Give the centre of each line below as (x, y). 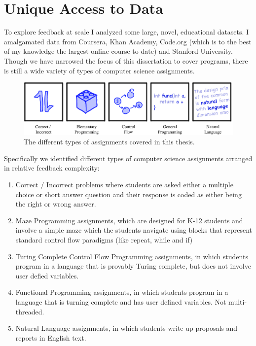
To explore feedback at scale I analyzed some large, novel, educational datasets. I (127, 32)
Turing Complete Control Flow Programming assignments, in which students (132, 256)
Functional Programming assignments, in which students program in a (122, 292)
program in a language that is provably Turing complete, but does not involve (133, 266)
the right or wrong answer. (56, 204)
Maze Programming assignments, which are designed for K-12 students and (129, 220)
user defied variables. (47, 275)
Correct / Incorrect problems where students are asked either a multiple (124, 184)
